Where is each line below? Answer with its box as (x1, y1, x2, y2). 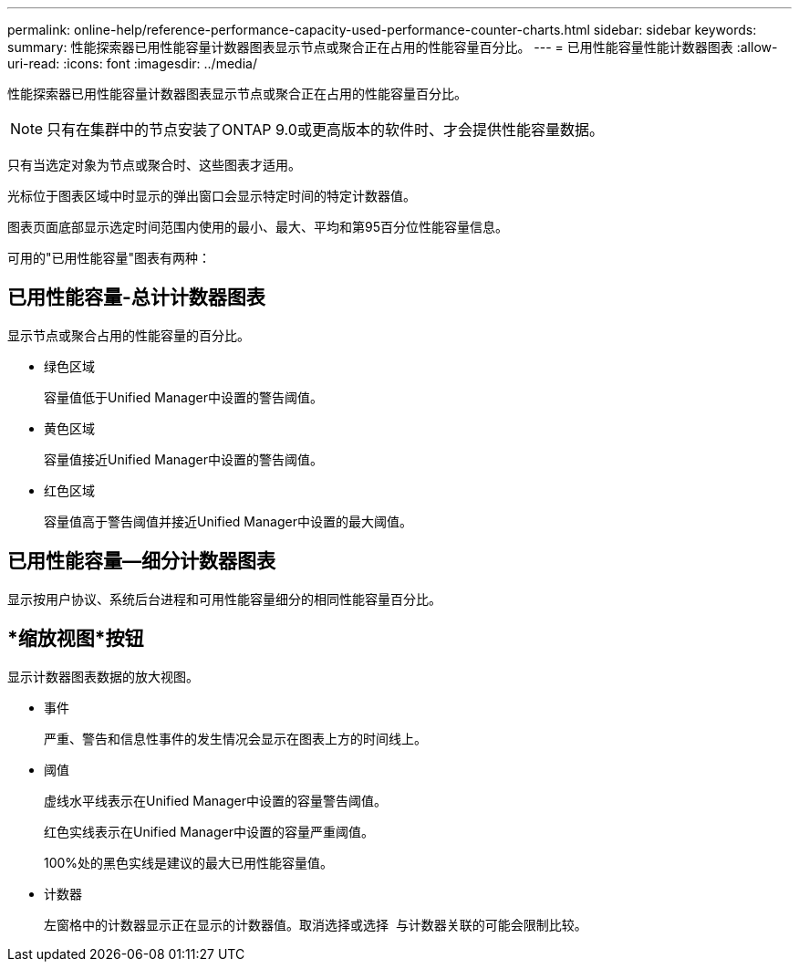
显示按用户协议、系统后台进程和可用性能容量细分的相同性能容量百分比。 (7, 590, 441, 607)
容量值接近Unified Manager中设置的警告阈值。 (44, 451, 323, 467)
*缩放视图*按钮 (7, 627, 144, 651)
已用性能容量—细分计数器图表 (7, 549, 275, 573)
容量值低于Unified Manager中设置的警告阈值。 (44, 389, 323, 405)
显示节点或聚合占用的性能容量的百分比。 (7, 327, 250, 343)
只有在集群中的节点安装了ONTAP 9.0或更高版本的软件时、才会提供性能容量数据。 (47, 120, 604, 139)
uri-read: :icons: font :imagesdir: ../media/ (7, 56, 257, 71)
